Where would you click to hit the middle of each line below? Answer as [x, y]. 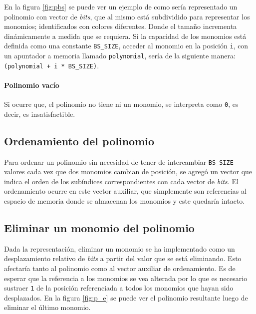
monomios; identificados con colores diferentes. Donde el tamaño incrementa [121, 26]
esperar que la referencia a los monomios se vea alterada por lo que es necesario [126, 278]
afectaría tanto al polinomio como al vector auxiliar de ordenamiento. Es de [120, 268]
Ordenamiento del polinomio [79, 141]
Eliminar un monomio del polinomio [99, 228]
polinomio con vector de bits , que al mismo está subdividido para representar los [127, 16]
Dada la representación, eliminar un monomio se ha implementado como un [120, 248]
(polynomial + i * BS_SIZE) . [52, 65]
